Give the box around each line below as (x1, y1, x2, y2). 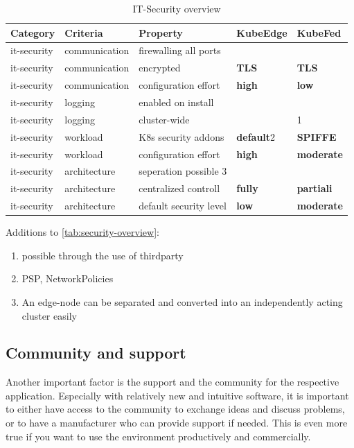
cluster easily (21, 308, 77, 322)
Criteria (64, 25, 103, 40)
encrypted (139, 60, 181, 75)
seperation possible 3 (139, 164, 227, 178)
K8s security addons (139, 129, 224, 144)
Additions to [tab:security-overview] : (6, 225, 159, 239)
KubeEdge (236, 25, 287, 40)
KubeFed (297, 25, 342, 40)
